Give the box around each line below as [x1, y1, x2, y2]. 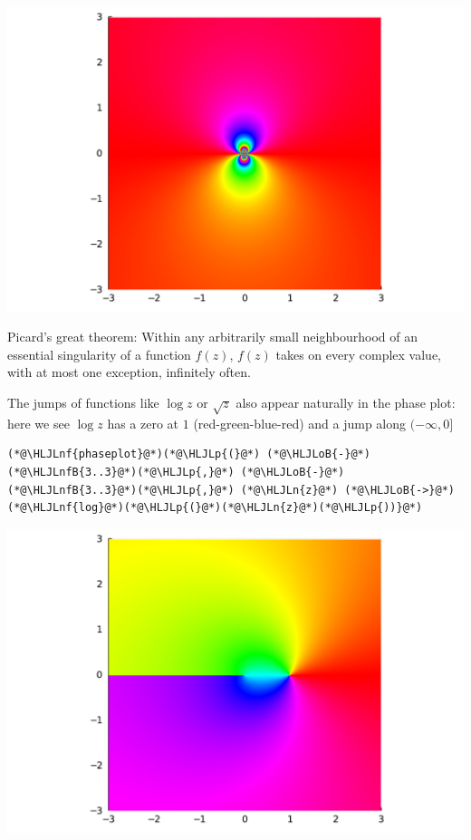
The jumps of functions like [7, 393, 159, 412]
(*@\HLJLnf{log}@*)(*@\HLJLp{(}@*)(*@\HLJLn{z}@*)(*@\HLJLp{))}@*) [7, 501, 423, 515]
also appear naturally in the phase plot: [235, 393, 456, 412]
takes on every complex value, [275, 344, 441, 363]
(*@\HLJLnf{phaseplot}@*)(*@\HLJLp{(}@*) [7, 448, 261, 461]
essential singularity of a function [7, 344, 191, 363]
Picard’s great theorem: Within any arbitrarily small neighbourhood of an [7, 327, 418, 346]
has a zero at [107, 413, 179, 432]
